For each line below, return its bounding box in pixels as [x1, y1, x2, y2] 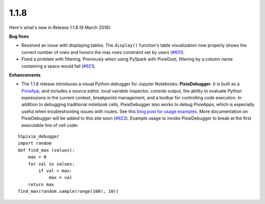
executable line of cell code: [21, 122, 79, 128]
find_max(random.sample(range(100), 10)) [18, 189, 119, 194]
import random [18, 140, 52, 146]
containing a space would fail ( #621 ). [21, 63, 96, 69]
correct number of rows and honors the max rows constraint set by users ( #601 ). [21, 49, 185, 55]
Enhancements [9, 72, 41, 78]
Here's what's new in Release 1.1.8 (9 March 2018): [9, 25, 111, 30]
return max [27, 181, 54, 187]
